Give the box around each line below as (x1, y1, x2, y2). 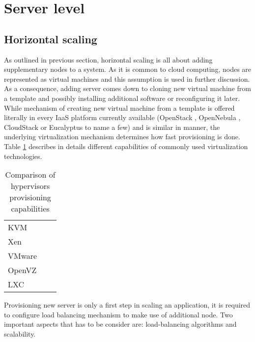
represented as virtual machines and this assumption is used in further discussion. (4, 73, 250, 84)
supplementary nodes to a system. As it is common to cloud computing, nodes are (4, 64, 252, 74)
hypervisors (10, 180, 50, 192)
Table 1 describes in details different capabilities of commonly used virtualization (4, 141, 248, 151)
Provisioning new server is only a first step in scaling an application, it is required (4, 300, 251, 310)
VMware (8, 250, 37, 262)
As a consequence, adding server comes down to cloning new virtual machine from (4, 83, 251, 93)
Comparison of (5, 169, 56, 181)
